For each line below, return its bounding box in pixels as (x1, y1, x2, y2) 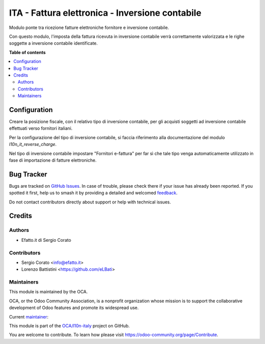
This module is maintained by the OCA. (9, 289, 88, 295)
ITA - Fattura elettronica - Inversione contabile (9, 7, 202, 18)
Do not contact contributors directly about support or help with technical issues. (9, 199, 171, 205)
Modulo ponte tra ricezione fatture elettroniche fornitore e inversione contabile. (9, 25, 169, 30)
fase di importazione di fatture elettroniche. (9, 157, 97, 163)
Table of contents (9, 49, 46, 55)
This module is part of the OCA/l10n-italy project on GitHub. (9, 323, 130, 329)
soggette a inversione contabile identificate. (9, 40, 98, 46)
